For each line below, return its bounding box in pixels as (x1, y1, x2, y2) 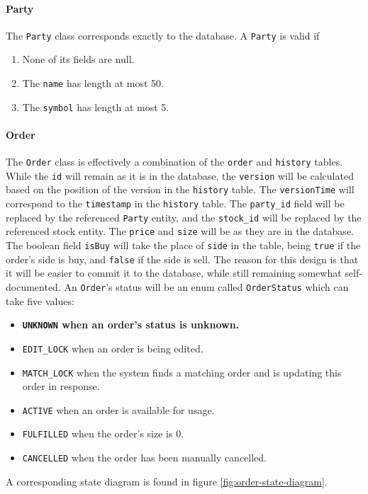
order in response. (22, 379, 100, 394)
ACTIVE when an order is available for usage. (22, 402, 215, 417)
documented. (6, 280, 61, 294)
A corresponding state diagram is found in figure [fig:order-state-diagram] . (6, 473, 328, 488)
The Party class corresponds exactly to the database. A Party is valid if (6, 28, 320, 42)
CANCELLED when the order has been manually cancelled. (22, 450, 267, 465)
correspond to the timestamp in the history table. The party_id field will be (6, 196, 345, 211)
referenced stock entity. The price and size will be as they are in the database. (6, 224, 354, 239)
